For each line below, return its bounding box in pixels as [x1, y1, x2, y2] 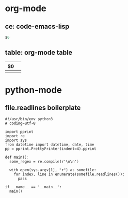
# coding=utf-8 [5, 121, 36, 126]
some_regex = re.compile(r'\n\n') [9, 159, 79, 164]
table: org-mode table [5, 49, 73, 57]
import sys [5, 138, 27, 143]
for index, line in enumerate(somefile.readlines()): [14, 172, 125, 177]
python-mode [5, 84, 62, 95]
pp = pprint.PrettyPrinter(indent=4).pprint [5, 146, 96, 151]
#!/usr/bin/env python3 [5, 116, 53, 121]
